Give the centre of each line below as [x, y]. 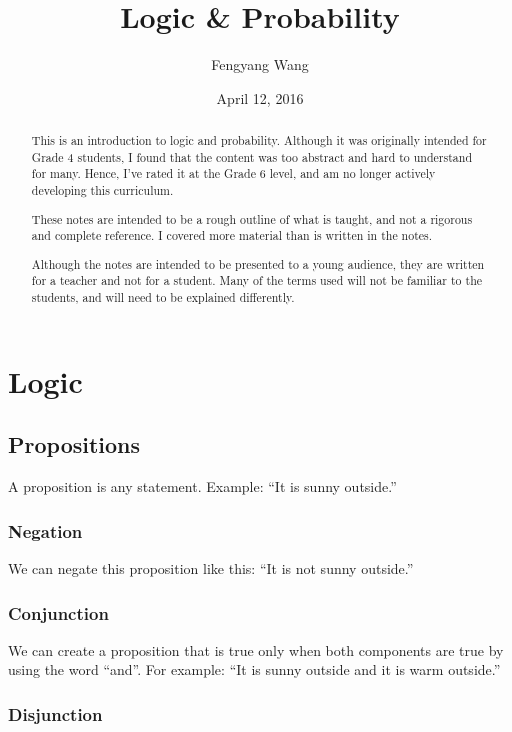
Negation [45, 530]
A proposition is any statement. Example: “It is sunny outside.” [202, 486]
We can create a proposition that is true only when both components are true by [256, 649]
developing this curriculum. [102, 190]
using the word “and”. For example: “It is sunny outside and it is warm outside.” [254, 669]
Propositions [74, 444]
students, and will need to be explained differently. [163, 297]
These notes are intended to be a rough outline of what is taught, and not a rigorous [252, 218]
